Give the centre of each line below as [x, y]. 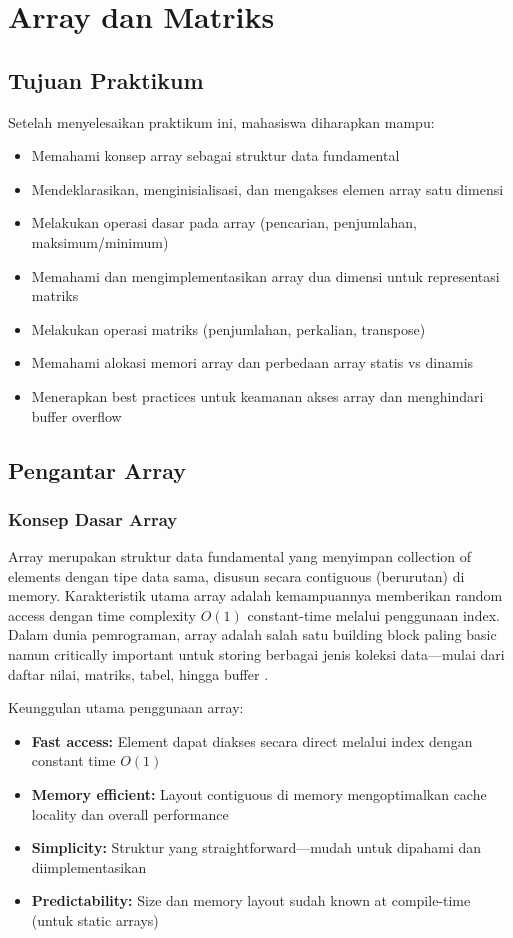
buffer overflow [76, 415]
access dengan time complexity [102, 614]
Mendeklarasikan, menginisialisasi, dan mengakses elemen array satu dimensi [267, 188]
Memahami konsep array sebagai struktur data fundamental [215, 155]
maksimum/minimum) [100, 241]
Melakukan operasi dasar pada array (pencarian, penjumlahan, [224, 222]
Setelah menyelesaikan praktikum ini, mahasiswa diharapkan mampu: [221, 121]
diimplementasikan [89, 866]
